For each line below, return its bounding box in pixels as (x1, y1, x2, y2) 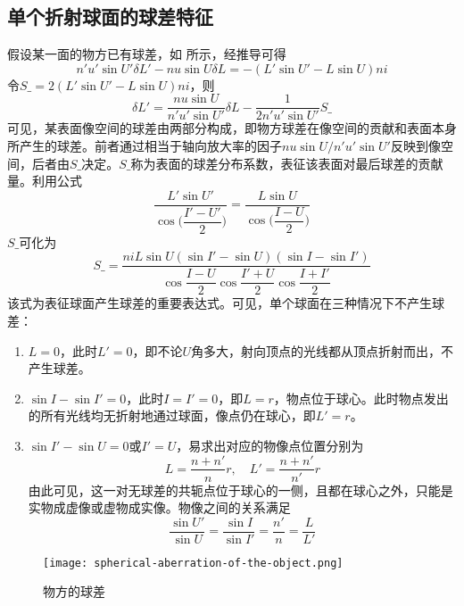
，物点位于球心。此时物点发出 (273, 388, 449, 407)
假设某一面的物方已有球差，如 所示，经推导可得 (7, 45, 286, 63)
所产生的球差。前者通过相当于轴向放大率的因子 (7, 137, 282, 155)
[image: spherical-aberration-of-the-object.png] (43, 556, 344, 569)
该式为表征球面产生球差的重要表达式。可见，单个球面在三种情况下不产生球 (7, 294, 444, 312)
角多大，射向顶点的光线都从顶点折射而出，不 (191, 341, 454, 360)
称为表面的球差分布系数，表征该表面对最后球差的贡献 (130, 154, 443, 172)
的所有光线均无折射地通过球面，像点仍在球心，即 (28, 406, 316, 425)
